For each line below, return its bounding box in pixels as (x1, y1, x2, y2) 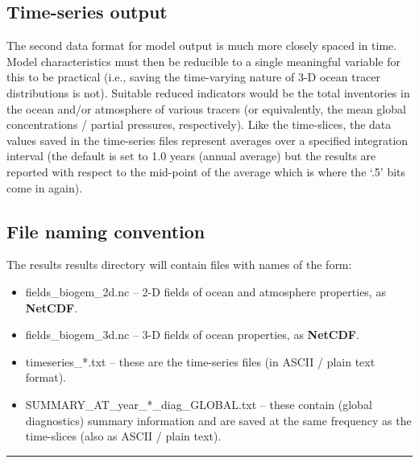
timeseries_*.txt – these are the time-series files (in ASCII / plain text (25, 353, 375, 370)
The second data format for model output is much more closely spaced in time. (6, 37, 397, 54)
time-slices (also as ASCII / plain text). (25, 428, 222, 444)
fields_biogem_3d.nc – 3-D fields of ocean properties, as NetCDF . (25, 326, 359, 343)
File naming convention (6, 218, 205, 243)
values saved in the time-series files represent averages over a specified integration (6, 131, 409, 148)
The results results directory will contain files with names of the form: (6, 256, 352, 273)
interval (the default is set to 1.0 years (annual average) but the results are (6, 147, 376, 164)
